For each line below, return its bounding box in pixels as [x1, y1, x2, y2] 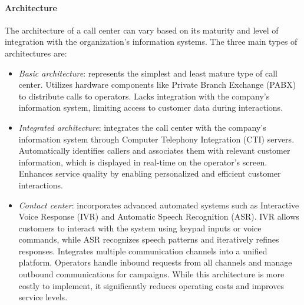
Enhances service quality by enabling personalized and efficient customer [18, 167, 281, 180]
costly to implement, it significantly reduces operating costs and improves [18, 279, 284, 291]
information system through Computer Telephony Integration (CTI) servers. [18, 132, 295, 145]
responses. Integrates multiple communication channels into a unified [18, 244, 267, 257]
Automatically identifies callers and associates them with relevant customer [18, 144, 290, 157]
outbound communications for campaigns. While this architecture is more [18, 268, 285, 280]
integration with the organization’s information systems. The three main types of [5, 35, 298, 48]
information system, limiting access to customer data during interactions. [18, 101, 283, 114]
